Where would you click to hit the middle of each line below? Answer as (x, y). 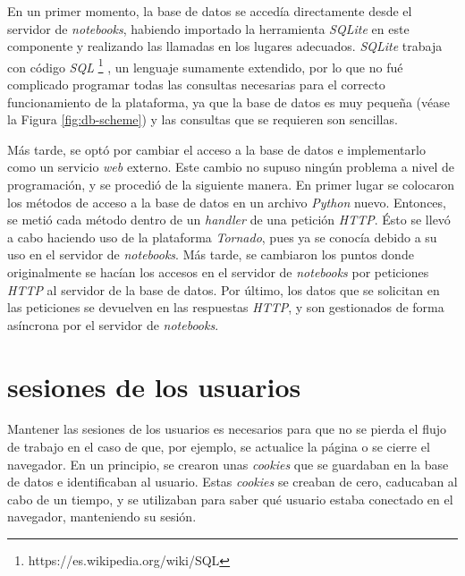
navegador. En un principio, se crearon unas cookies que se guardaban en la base (228, 464)
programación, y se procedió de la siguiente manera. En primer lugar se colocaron (231, 184)
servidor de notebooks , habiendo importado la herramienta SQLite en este (208, 28)
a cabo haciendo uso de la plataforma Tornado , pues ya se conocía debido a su (222, 237)
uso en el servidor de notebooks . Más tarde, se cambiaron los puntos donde (211, 254)
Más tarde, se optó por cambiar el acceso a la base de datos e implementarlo (216, 149)
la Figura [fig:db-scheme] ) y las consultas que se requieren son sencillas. (203, 119)
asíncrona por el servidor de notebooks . (113, 324)
